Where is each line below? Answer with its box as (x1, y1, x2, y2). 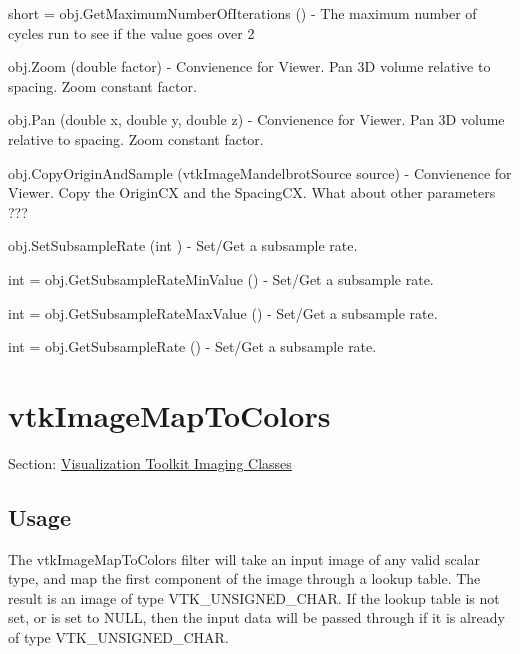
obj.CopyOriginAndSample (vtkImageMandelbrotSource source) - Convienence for (8, 162, 512, 183)
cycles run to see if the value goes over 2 (8, 22, 255, 43)
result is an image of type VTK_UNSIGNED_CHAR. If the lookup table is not (8, 587, 500, 608)
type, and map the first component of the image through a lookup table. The (8, 568, 481, 589)
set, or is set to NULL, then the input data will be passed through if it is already (8, 607, 505, 628)
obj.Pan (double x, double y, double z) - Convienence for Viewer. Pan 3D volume (8, 109, 505, 130)
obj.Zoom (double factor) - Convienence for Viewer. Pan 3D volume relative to (8, 56, 491, 77)
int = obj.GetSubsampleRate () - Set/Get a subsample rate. (8, 336, 377, 357)
